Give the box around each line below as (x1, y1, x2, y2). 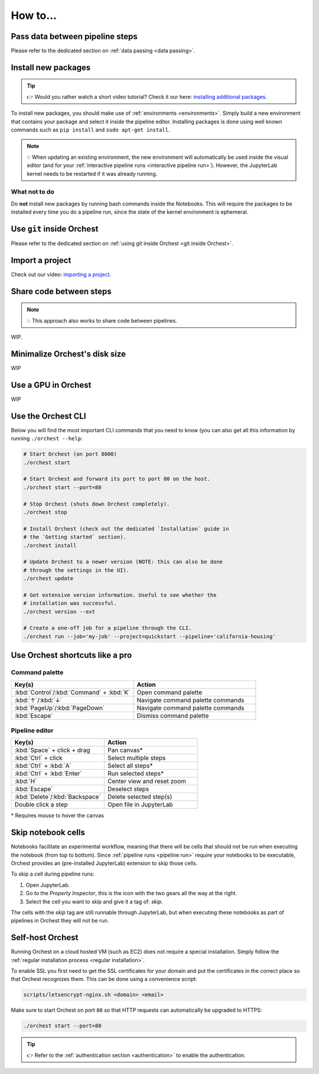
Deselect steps (107, 785, 149, 793)
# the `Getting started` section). (23, 533, 126, 541)
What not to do (11, 188, 54, 196)
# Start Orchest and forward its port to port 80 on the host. (23, 475, 211, 483)
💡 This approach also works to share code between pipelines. (27, 317, 177, 324)
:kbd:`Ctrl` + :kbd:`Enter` (14, 770, 82, 778)
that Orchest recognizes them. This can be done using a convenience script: (11, 976, 197, 983)
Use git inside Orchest (11, 224, 99, 234)
